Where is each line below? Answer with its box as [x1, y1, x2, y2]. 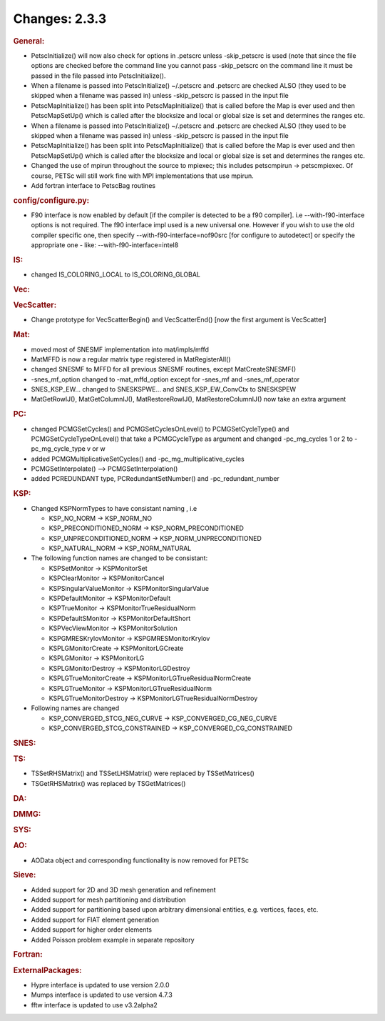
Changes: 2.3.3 [13, 11, 107, 26]
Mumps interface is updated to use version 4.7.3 [31, 990, 173, 1000]
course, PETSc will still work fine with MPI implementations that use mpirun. [31, 171, 255, 180]
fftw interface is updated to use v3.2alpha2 [31, 1000, 158, 1009]
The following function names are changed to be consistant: [31, 554, 208, 562]
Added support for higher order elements [31, 925, 153, 934]
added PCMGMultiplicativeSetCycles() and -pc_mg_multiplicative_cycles [31, 454, 245, 463]
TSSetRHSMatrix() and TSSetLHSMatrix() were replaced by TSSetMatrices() [31, 769, 255, 778]
